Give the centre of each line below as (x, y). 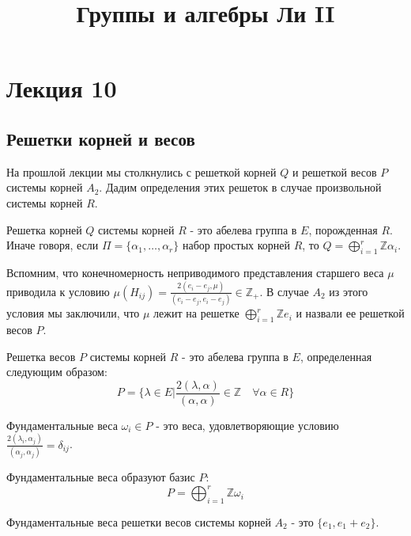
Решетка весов (41, 356)
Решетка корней (44, 229)
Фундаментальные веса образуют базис (101, 477)
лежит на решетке (196, 313)
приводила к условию (58, 291)
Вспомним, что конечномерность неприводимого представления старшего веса (195, 272)
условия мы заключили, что (73, 313)
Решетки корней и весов (101, 138)
